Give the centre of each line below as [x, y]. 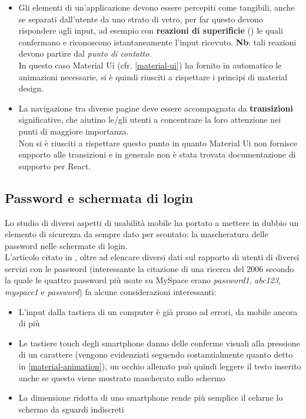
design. [31, 88]
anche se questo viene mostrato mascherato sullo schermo [122, 377]
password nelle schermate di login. [66, 245]
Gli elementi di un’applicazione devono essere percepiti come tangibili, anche [157, 7]
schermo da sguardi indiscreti [71, 409]
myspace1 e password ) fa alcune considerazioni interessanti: [111, 292]
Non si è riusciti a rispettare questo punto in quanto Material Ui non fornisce [158, 143]
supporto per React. [55, 166]
